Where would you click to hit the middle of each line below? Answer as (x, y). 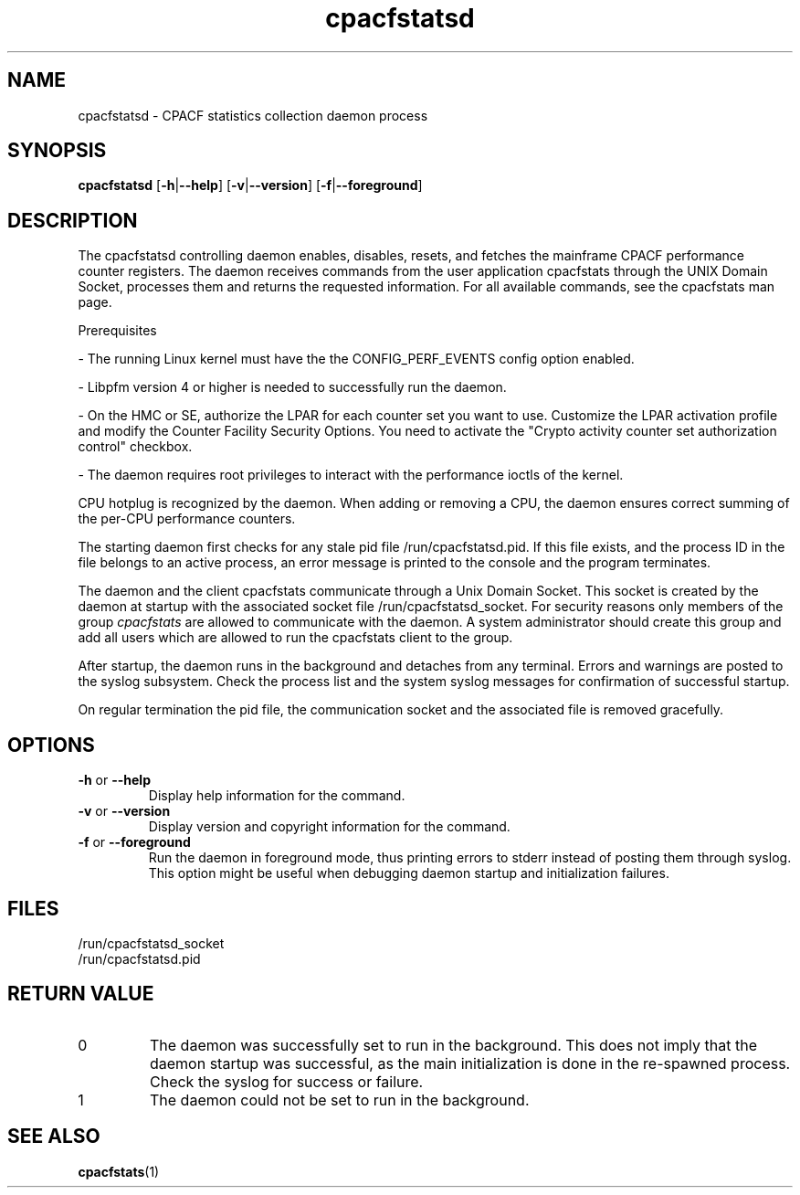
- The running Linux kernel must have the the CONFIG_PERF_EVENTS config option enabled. (356, 359)
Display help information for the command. (277, 796)
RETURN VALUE (81, 994)
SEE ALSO (54, 1137)
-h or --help (114, 780)
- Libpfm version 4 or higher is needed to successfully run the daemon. (292, 387)
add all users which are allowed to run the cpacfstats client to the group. (295, 638)
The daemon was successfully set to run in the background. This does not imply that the (453, 1045)
